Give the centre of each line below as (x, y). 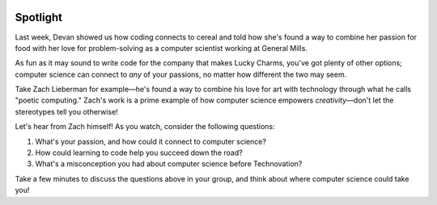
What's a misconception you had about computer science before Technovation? (169, 164)
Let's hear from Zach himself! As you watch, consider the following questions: (145, 127)
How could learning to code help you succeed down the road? (139, 153)
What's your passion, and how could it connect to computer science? (151, 141)
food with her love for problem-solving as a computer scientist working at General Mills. (161, 48)
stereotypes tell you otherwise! (67, 111)
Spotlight (39, 17)
